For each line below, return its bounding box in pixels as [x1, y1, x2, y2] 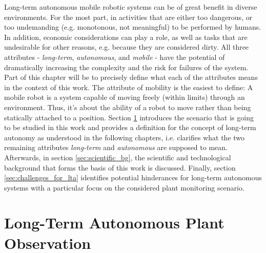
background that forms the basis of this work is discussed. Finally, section [4, 162, 236, 173]
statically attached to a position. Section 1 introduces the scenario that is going [4, 112, 254, 122]
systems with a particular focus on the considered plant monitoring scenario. [4, 182, 244, 193]
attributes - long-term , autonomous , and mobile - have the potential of [4, 51, 225, 62]
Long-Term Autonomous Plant [4, 212, 224, 233]
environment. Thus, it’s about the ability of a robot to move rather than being [4, 101, 251, 112]
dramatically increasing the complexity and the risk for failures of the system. [4, 61, 249, 72]
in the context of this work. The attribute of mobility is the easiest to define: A [4, 81, 253, 92]
